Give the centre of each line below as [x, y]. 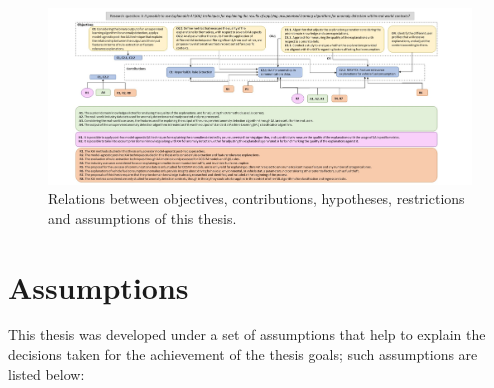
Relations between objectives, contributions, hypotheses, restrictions [256, 198]
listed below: [46, 373]
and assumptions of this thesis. [142, 217]
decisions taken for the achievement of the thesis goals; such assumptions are [243, 354]
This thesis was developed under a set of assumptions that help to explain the [247, 334]
